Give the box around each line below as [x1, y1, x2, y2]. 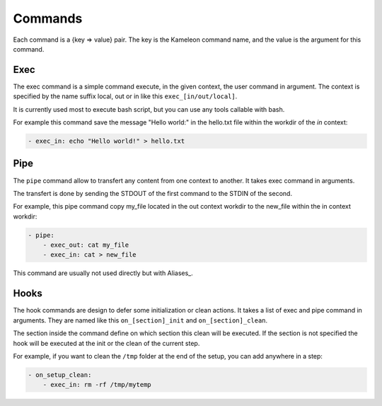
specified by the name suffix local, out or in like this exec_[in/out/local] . [13, 92, 238, 100]
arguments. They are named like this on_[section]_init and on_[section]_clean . [13, 315, 268, 325]
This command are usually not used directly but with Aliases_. [13, 269, 194, 277]
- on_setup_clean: [28, 371, 92, 378]
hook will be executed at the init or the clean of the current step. [13, 339, 200, 347]
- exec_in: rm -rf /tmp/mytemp [42, 381, 151, 389]
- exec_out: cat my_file [42, 241, 129, 249]
